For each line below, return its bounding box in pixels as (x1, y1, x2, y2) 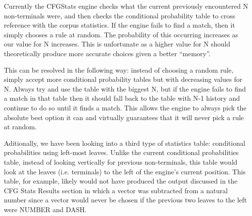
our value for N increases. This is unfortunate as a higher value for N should (4, 39, 230, 49)
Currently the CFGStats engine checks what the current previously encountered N (4, 1, 248, 11)
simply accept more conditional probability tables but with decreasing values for (4, 74, 242, 84)
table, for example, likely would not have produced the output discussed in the (4, 176, 237, 186)
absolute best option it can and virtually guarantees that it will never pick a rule (4, 112, 244, 122)
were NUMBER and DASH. (4, 204, 87, 214)
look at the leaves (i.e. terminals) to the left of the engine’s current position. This (4, 166, 246, 176)
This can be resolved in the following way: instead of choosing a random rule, (4, 64, 234, 75)
